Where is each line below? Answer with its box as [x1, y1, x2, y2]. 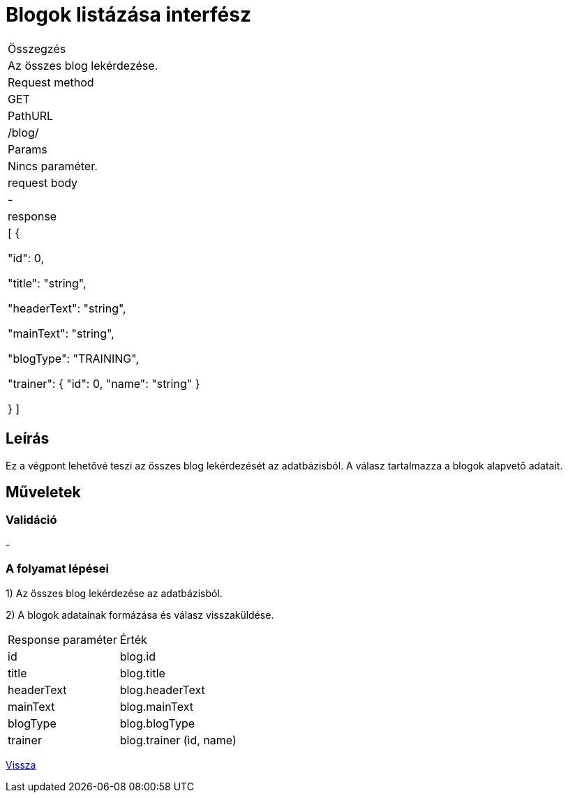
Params [8, 142, 47, 156]
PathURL [8, 108, 54, 123]
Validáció [6, 513, 57, 527]
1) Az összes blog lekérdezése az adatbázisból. [6, 587, 223, 599]
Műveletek [6, 483, 81, 502]
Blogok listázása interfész [6, 3, 251, 27]
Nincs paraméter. [8, 158, 98, 173]
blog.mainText [119, 699, 193, 714]
